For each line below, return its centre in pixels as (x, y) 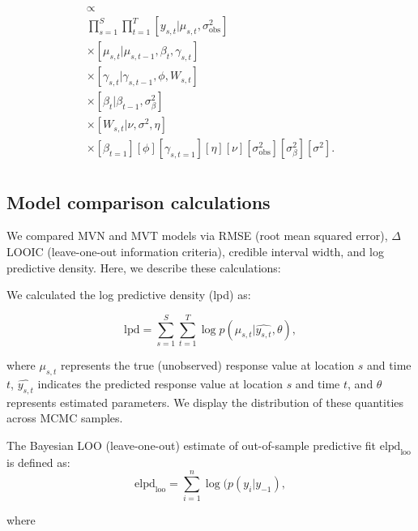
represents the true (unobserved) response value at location (207, 364)
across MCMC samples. (65, 418)
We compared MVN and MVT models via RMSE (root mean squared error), (197, 236)
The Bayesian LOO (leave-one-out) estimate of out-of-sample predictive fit (191, 445)
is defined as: (38, 462)
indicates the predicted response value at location (160, 383)
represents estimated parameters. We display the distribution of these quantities (205, 402)
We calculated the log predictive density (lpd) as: (129, 295)
